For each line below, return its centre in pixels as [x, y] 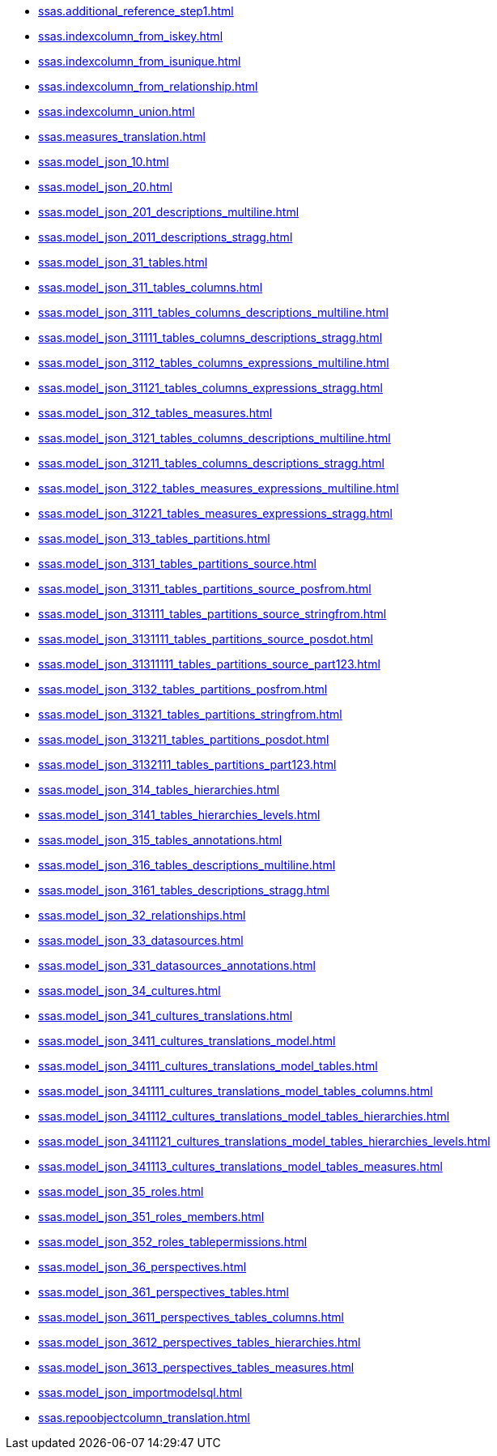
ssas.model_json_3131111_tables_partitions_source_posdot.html [206, 639]
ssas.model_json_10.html [104, 162]
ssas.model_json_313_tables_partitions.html [154, 538]
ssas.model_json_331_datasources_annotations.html [177, 965]
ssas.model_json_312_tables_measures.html [155, 413]
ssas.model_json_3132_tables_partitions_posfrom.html [183, 689]
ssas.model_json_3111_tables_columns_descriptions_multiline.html [213, 312]
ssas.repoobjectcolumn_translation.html [144, 1418]
